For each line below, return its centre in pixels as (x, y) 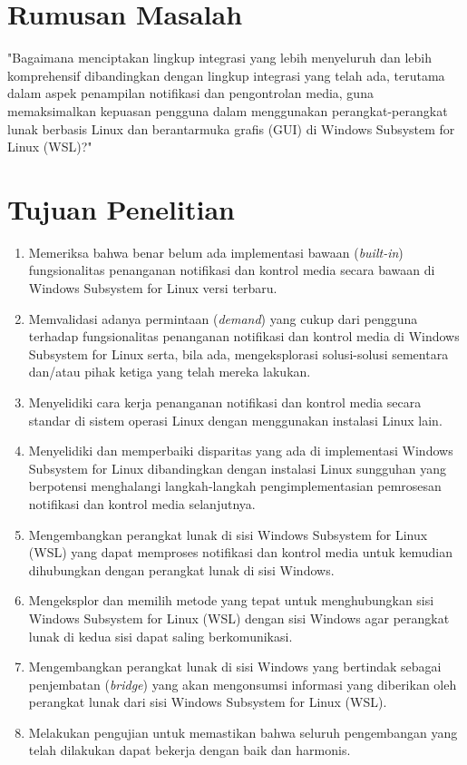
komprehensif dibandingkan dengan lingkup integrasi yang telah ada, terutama (226, 75)
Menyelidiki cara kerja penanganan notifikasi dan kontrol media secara (225, 402)
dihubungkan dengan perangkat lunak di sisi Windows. (181, 569)
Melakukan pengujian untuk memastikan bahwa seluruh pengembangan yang (243, 732)
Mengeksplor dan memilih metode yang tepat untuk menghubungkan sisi (231, 600)
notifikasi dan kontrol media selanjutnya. (142, 503)
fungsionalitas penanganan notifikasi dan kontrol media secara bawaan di (232, 270)
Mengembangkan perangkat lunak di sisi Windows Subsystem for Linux (228, 534)
